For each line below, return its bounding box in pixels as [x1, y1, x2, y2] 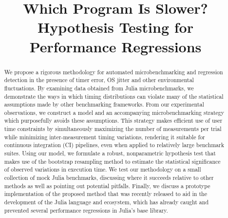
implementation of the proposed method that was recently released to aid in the [4, 190, 207, 198]
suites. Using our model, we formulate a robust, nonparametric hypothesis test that [4, 149, 216, 157]
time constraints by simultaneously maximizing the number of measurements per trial [4, 125, 222, 133]
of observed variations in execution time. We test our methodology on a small [4, 165, 201, 174]
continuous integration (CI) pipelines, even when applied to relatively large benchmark [4, 141, 224, 149]
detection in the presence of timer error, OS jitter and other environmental [4, 76, 194, 84]
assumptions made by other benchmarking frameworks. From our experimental [4, 100, 204, 109]
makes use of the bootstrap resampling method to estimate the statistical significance [4, 157, 221, 165]
